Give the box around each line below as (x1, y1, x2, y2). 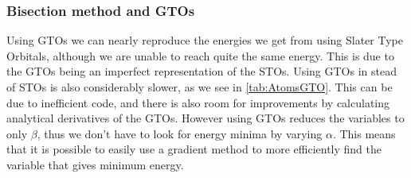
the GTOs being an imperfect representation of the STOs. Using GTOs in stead (6, 63, 397, 79)
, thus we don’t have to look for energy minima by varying (37, 125, 323, 141)
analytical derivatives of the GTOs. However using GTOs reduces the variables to (6, 110, 405, 126)
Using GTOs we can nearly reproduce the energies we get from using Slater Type (6, 32, 403, 48)
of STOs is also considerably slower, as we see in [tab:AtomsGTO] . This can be (6, 79, 393, 95)
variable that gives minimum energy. (6, 156, 184, 172)
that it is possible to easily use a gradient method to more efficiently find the (6, 141, 382, 157)
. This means (332, 125, 396, 141)
